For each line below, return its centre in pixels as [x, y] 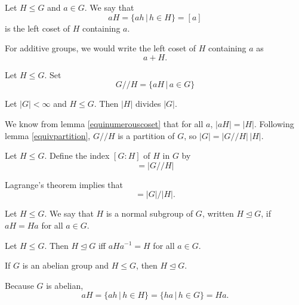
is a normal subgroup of [149, 213]
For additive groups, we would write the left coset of [101, 48]
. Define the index [77, 155]
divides [148, 104]
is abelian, [65, 285]
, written [218, 213]
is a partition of [146, 135]
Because [19, 285]
